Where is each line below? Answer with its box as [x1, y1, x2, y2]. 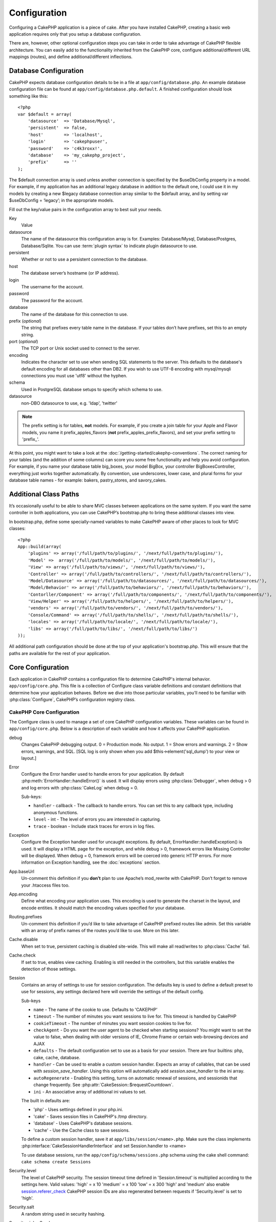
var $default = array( [18, 111, 72, 117]
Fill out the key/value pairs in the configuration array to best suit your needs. [9, 206, 162, 212]
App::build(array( [18, 544, 62, 549]
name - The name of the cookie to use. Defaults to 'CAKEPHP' [33, 1006, 158, 1012]
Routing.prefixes [9, 914, 42, 920]
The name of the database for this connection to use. [21, 311, 128, 317]
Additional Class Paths [9, 490, 79, 498]
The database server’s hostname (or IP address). [21, 270, 119, 276]
